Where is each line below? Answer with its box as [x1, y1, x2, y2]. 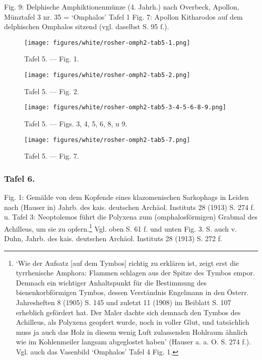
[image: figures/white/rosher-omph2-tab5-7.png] [24, 136, 190, 143]
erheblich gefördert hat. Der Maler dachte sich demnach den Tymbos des [16, 307, 241, 317]
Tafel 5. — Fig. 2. [24, 86, 79, 96]
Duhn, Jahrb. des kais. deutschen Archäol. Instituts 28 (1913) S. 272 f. [4, 233, 222, 244]
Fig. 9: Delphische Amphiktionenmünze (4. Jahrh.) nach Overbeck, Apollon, [4, 2, 239, 12]
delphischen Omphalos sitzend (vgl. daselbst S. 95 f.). [4, 21, 169, 32]
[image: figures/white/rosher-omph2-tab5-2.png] [24, 71, 190, 79]
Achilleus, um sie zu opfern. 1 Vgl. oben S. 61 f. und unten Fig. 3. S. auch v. [4, 222, 237, 234]
